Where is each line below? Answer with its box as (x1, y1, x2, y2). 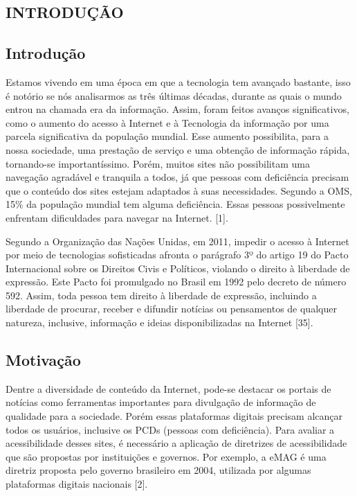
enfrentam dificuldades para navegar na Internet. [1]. (6, 210, 228, 224)
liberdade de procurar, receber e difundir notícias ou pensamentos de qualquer (6, 301, 337, 316)
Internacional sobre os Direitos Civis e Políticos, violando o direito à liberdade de (6, 260, 350, 275)
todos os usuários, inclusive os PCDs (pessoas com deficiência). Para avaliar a (6, 422, 335, 436)
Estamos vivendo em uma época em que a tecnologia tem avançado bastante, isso (6, 74, 351, 89)
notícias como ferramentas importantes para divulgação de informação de (6, 395, 316, 409)
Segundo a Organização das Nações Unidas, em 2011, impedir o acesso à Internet (6, 233, 349, 248)
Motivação (6, 349, 81, 371)
